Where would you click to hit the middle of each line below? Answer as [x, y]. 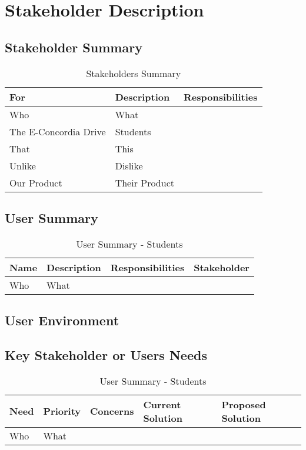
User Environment [62, 320]
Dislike [129, 165]
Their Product [144, 182]
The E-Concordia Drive [58, 131]
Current [162, 404]
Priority [62, 411]
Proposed [244, 404]
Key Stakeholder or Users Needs [106, 354]
